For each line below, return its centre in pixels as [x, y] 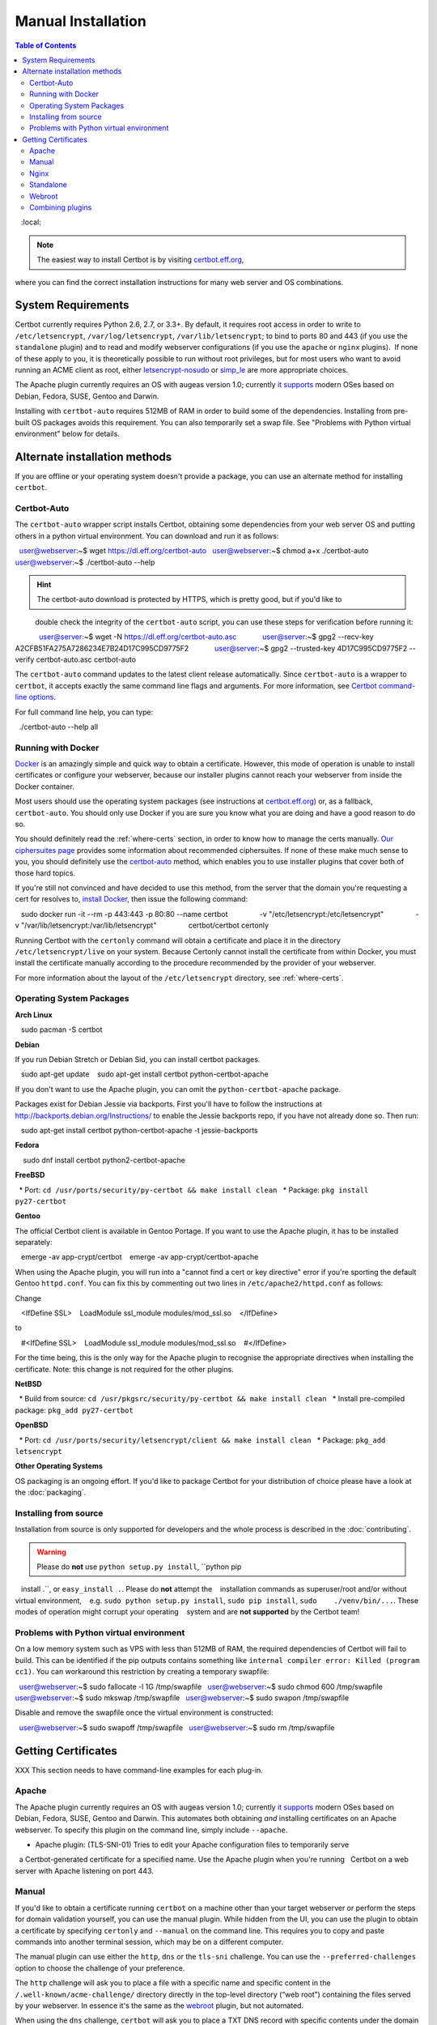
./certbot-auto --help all [59, 727]
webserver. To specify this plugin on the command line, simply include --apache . [151, 1830]
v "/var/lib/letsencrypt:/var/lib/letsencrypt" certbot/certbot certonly [142, 925]
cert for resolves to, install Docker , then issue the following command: [132, 899]
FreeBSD [30, 1175]
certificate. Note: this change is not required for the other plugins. [124, 1369]
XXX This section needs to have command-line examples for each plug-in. [139, 1770]
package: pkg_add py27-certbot [74, 1410]
